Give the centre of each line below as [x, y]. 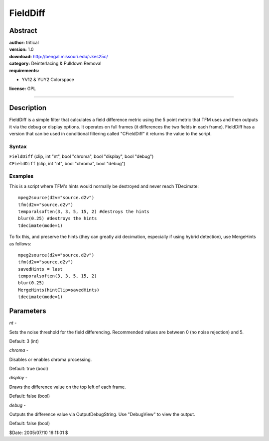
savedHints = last [41, 269]
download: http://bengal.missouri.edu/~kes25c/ [59, 56]
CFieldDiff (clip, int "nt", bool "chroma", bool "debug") [67, 163]
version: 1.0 [21, 49]
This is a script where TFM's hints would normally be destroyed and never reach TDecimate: [104, 186]
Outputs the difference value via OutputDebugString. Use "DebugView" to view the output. [102, 414]
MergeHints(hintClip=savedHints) [59, 290]
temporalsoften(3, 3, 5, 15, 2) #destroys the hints [84, 211]
